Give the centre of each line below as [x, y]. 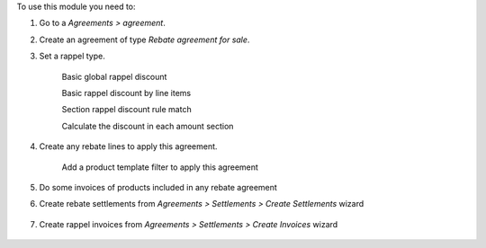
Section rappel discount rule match [127, 110]
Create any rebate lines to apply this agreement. [128, 146]
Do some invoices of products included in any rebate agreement [158, 187]
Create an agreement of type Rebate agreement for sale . [144, 40]
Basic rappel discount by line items [126, 93]
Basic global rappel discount [114, 76]
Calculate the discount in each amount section [148, 126]
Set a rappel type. [72, 56]
